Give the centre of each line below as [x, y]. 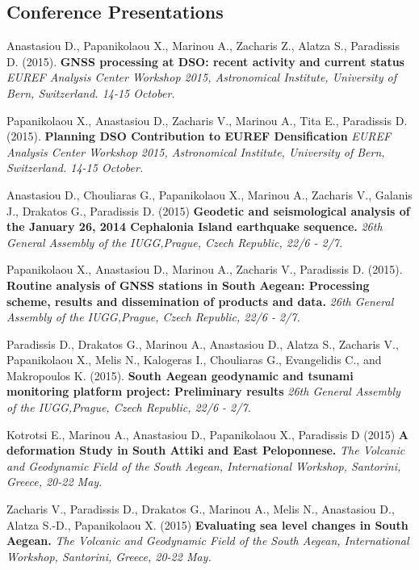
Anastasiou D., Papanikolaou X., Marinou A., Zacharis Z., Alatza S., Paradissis [203, 46]
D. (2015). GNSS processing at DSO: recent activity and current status [205, 61]
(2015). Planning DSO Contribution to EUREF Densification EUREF [199, 136]
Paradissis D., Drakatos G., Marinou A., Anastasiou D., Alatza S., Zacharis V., [203, 344]
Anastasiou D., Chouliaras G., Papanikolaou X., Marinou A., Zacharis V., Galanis [209, 194]
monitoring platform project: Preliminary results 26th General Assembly [203, 391]
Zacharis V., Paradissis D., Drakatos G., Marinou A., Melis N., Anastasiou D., [201, 509]
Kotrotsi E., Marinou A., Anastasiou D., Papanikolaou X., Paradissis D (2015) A [207, 434]
